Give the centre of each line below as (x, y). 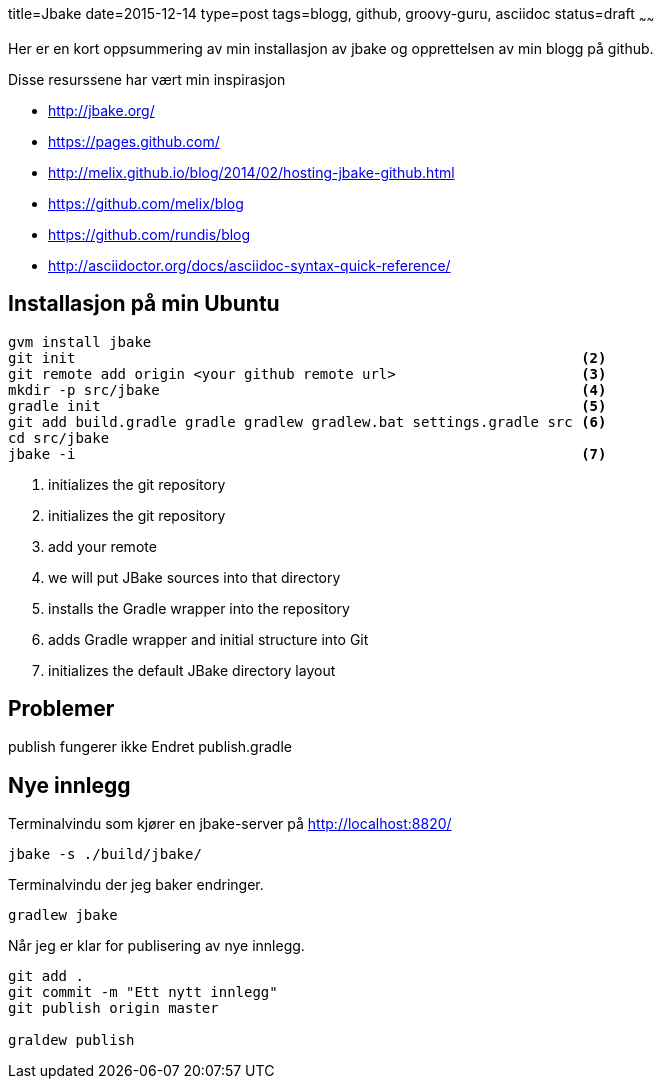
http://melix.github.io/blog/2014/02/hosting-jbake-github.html (251, 172)
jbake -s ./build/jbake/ (105, 854)
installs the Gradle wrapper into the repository (199, 608)
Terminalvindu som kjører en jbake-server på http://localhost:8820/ (230, 824)
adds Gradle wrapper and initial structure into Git (208, 639)
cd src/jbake (59, 437)
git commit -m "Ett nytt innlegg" (143, 992)
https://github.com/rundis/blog (149, 234)
